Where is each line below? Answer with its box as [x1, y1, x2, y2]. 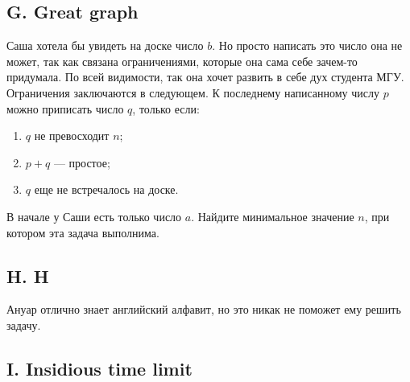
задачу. [6, 316, 41, 333]
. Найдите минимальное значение [191, 207, 354, 224]
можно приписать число [6, 100, 124, 117]
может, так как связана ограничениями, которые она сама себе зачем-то [6, 52, 358, 69]
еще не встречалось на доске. [34, 181, 179, 198]
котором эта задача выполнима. [6, 224, 159, 240]
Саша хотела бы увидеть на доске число [6, 37, 204, 54]
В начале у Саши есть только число [6, 207, 182, 224]
